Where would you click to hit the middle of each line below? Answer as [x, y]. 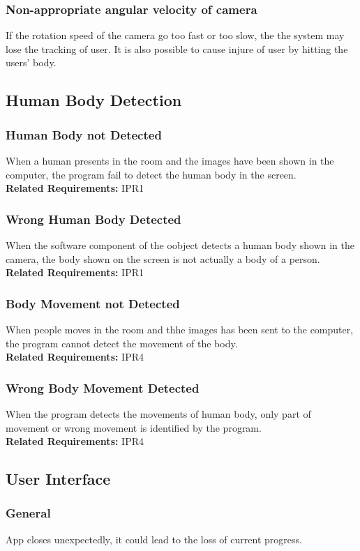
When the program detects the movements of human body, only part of [158, 414]
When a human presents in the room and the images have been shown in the [170, 160]
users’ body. [31, 62]
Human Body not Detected [84, 134]
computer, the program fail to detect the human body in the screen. [151, 174]
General [28, 513]
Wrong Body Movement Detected [103, 387]
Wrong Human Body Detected [93, 219]
